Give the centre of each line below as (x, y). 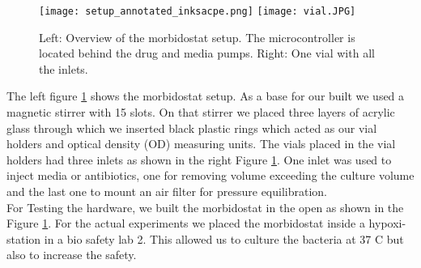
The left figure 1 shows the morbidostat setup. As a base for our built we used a (206, 96)
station (24, 238)
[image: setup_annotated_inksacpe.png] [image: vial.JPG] (198, 11)
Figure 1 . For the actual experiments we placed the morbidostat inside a (186, 223)
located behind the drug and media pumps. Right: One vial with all (207, 53)
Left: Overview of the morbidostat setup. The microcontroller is (197, 37)
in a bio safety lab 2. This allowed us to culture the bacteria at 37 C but (224, 238)
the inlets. (64, 68)
